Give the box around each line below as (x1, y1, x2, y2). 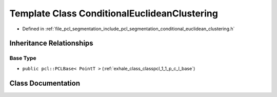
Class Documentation (9, 79, 81, 87)
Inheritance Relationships (9, 39, 93, 48)
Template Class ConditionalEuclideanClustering (9, 8, 218, 19)
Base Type (9, 54, 36, 62)
